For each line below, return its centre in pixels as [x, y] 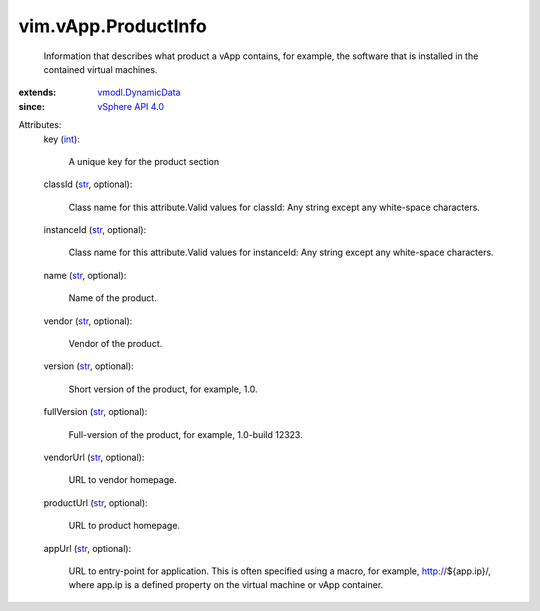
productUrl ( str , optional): [96, 502]
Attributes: [40, 125]
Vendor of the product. [115, 344]
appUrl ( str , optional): [87, 548]
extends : [37, 92]
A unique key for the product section [144, 161]
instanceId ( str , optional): [95, 230]
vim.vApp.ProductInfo [112, 26]
